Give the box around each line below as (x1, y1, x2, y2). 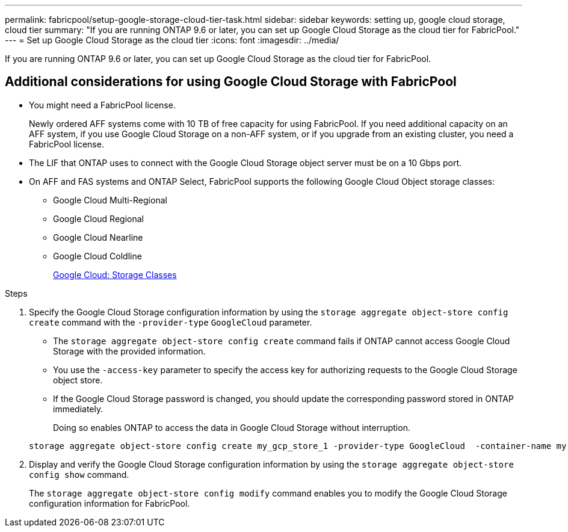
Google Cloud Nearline (53, 232, 143, 243)
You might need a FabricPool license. (29, 99, 176, 110)
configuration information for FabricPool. (29, 498, 190, 509)
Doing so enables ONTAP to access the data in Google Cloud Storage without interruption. (53, 422, 410, 433)
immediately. (53, 403, 103, 414)
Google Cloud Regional (53, 213, 144, 224)
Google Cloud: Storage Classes (53, 269, 177, 280)
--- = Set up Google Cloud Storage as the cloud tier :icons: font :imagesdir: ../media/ (5, 35, 339, 45)
